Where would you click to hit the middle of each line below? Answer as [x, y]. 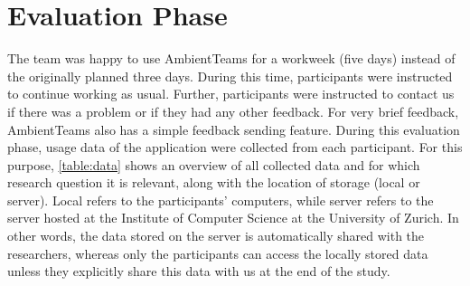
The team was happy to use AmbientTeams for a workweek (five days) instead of [231, 58]
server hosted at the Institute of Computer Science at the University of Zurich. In [233, 218]
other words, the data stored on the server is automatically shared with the [216, 236]
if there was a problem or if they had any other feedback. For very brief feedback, [233, 111]
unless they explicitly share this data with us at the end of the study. [199, 271]
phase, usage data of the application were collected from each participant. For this [235, 147]
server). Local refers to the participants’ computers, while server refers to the [221, 200]
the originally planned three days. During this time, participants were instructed [230, 76]
